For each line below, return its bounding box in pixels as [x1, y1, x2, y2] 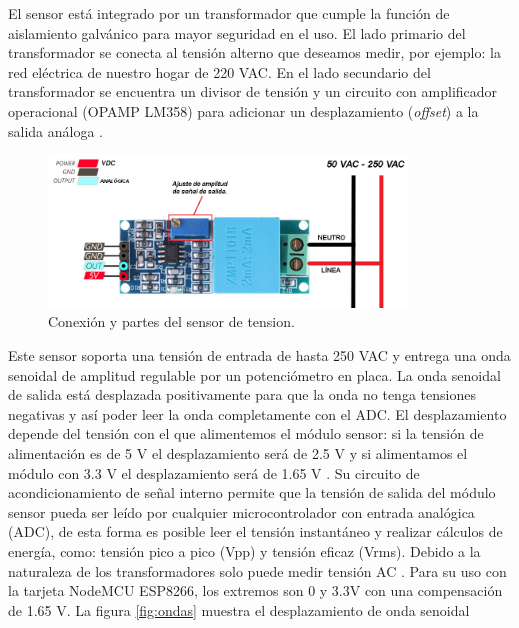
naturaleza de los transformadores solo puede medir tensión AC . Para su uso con [8, 560, 507, 581]
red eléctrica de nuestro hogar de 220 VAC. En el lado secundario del [8, 61, 431, 82]
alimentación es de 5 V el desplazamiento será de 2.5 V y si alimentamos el [8, 443, 468, 464]
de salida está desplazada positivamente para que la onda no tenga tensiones [8, 384, 476, 405]
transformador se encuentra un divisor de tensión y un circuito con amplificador [8, 81, 498, 102]
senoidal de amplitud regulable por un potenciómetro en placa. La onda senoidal [8, 364, 501, 385]
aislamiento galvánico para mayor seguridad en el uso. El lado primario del [8, 22, 466, 43]
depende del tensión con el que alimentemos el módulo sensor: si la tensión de [8, 423, 484, 444]
